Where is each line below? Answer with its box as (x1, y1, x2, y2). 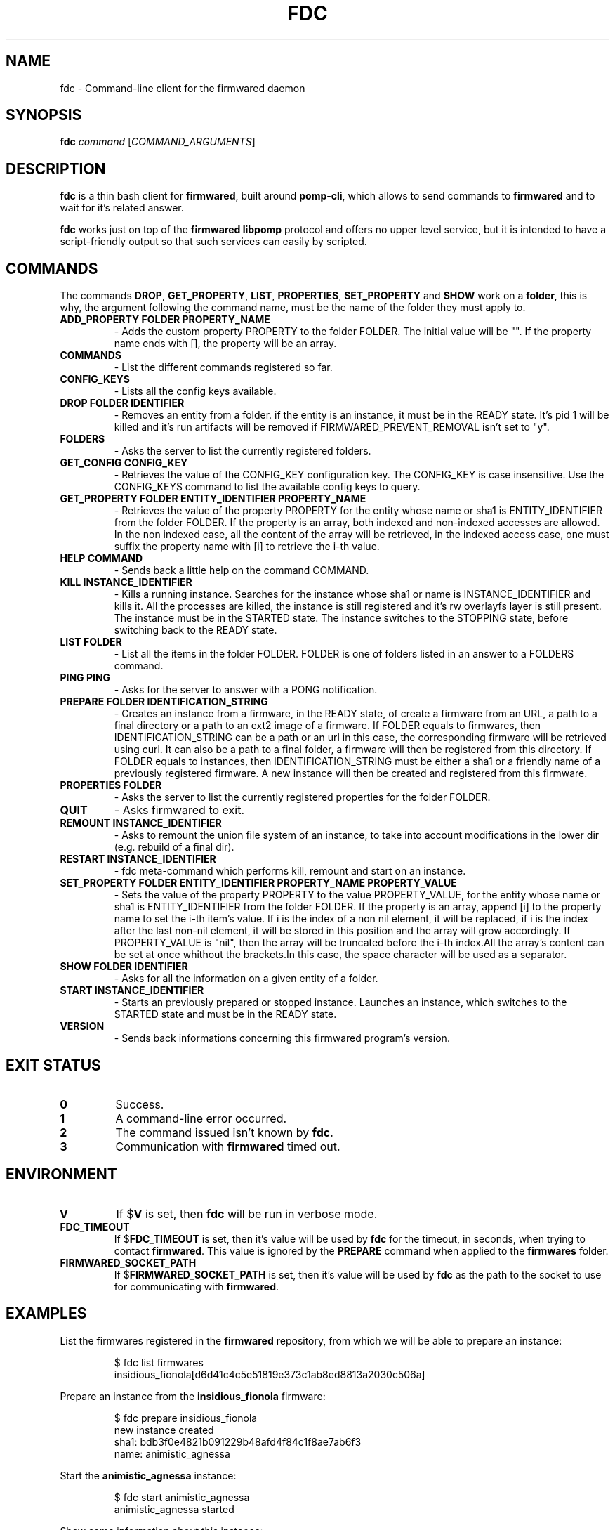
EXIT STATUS (6, 1056, 101, 1074)
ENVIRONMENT (6, 1165, 117, 1184)
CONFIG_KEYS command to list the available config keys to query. (114, 480, 421, 493)
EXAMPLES (6, 1305, 87, 1323)
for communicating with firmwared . (114, 1280, 279, 1293)
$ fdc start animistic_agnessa (114, 1491, 250, 1503)
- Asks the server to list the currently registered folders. (114, 445, 371, 457)
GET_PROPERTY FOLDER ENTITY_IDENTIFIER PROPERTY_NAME (60, 492, 366, 505)
